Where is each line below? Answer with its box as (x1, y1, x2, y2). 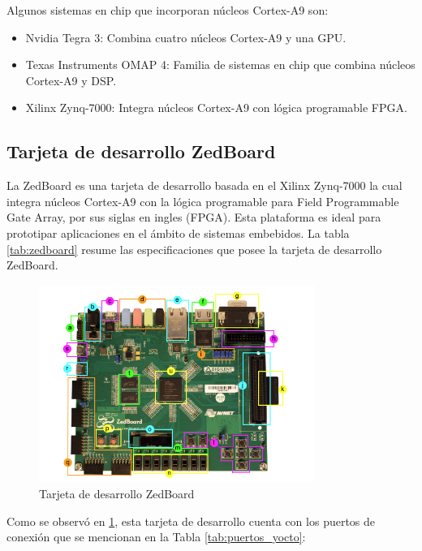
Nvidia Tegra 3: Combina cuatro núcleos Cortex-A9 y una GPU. (25, 28, 347, 45)
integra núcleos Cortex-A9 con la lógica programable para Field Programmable (6, 192, 399, 209)
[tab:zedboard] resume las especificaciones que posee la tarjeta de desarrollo (6, 240, 382, 257)
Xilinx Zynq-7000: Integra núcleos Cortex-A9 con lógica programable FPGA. (25, 99, 407, 116)
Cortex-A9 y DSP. (25, 71, 117, 88)
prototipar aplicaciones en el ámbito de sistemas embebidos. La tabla (6, 224, 350, 241)
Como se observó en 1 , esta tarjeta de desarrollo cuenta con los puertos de (6, 512, 376, 529)
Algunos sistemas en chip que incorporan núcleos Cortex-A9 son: (6, 2, 329, 18)
